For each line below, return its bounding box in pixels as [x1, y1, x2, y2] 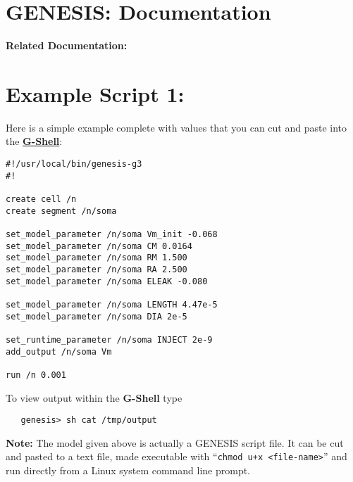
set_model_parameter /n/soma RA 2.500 [6, 264, 187, 274]
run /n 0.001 [6, 369, 66, 380]
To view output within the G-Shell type [6, 390, 182, 405]
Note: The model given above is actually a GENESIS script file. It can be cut [6, 435, 344, 450]
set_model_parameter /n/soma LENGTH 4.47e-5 [6, 299, 218, 310]
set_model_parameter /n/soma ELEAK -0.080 [6, 276, 208, 286]
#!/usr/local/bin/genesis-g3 [6, 159, 142, 170]
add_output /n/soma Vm [6, 346, 112, 357]
